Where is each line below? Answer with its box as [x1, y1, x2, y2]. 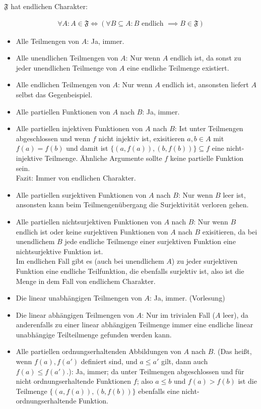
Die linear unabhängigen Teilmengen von [16, 293, 142, 303]
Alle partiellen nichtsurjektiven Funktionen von [16, 216, 162, 226]
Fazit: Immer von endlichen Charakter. [16, 172, 136, 183]
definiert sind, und [81, 356, 138, 367]
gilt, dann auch [161, 356, 208, 367]
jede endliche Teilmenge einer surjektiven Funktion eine [64, 236, 236, 247]
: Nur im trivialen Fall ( [142, 309, 216, 320]
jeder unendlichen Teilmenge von [16, 62, 117, 73]
